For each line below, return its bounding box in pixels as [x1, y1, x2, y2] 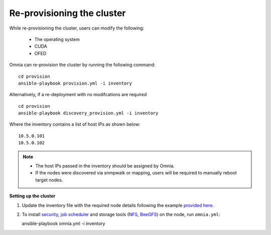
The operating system [34, 36, 80, 42]
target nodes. [35, 177, 63, 183]
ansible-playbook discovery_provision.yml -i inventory [18, 110, 159, 116]
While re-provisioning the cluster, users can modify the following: [9, 25, 145, 31]
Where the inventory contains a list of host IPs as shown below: [9, 121, 141, 127]
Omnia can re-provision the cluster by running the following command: [9, 62, 156, 68]
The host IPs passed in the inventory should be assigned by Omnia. [35, 163, 175, 169]
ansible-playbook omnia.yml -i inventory [22, 220, 105, 226]
